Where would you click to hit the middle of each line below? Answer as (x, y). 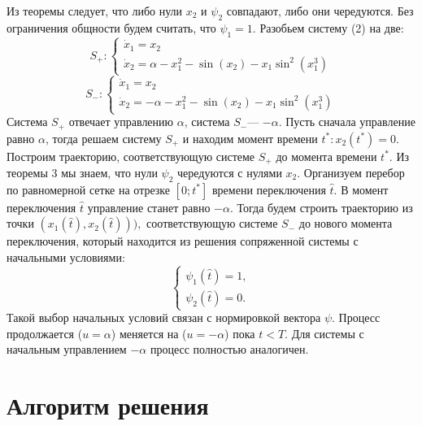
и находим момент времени (250, 138)
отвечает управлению (121, 122)
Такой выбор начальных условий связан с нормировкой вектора (164, 317)
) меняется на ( (149, 333)
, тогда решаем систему (103, 138)
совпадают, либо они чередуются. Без (320, 11)
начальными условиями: (66, 256)
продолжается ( (45, 333)
